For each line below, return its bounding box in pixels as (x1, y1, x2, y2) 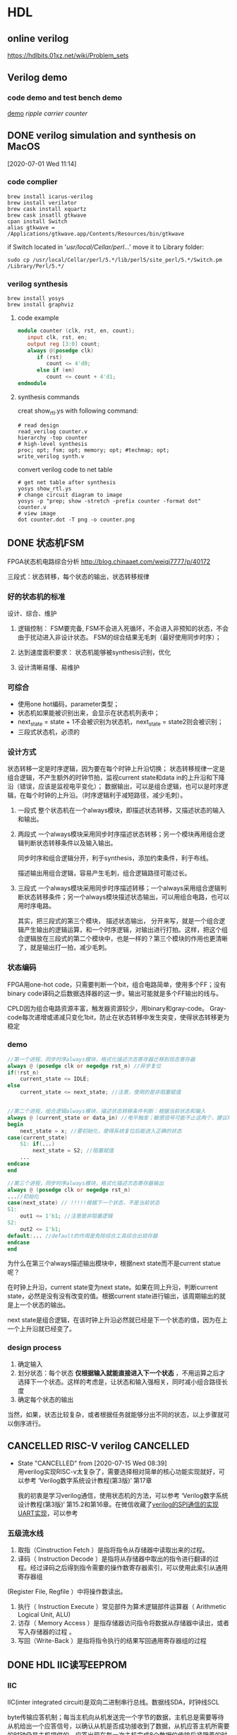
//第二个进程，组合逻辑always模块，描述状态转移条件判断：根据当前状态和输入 (7, 1108, 206, 1115)
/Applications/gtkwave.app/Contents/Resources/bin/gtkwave (7, 230, 185, 237)
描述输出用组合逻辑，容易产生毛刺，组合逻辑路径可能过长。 (17, 869, 191, 878)
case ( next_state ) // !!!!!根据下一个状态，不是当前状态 (7, 1199, 160, 1207)
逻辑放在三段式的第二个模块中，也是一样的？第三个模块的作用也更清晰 (23, 934, 228, 943)
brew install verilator (7, 199, 78, 206)
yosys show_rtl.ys (17, 485, 72, 492)
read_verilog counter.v (17, 428, 88, 435)
